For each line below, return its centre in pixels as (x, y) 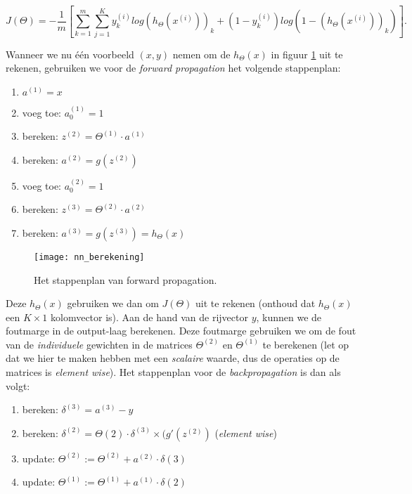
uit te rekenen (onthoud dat (256, 303)
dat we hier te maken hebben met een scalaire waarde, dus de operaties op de (173, 358)
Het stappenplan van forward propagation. (125, 279)
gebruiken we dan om (113, 303)
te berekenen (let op (306, 344)
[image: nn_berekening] (89, 257)
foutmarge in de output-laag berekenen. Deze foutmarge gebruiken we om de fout (181, 331)
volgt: (18, 385)
